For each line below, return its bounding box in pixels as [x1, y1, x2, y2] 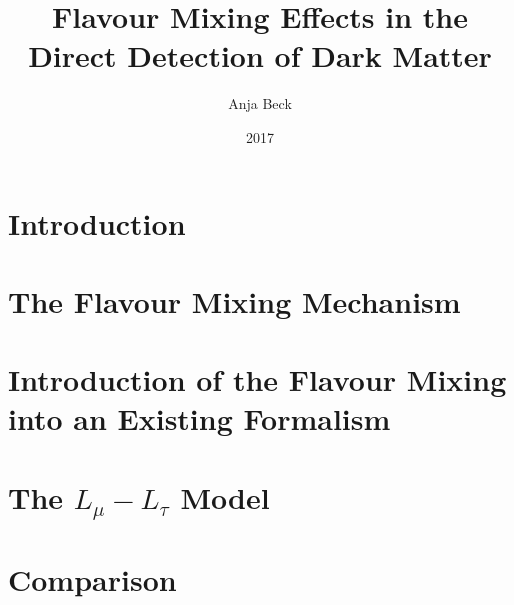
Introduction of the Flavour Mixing [8, 359, 507, 400]
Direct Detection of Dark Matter [28, 35, 492, 76]
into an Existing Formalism [8, 398, 391, 439]
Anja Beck [228, 93, 292, 114]
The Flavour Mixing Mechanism [8, 280, 461, 321]
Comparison [8, 558, 177, 599]
